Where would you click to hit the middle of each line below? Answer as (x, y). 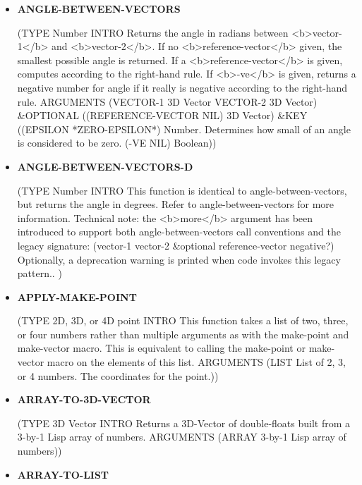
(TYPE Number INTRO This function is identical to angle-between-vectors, (182, 190)
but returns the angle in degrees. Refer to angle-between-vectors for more (176, 204)
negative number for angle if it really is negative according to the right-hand (182, 87)
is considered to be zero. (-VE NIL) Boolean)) (117, 143)
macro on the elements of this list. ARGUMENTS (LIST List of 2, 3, (196, 362)
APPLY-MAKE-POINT (77, 296)
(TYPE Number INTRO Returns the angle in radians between (153, 32)
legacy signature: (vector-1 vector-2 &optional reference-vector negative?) (176, 245)
